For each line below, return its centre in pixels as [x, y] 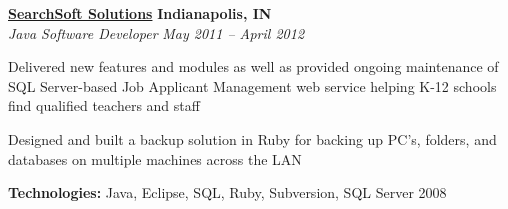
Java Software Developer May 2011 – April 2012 [156, 32]
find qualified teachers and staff [104, 105]
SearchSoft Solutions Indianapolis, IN [140, 13]
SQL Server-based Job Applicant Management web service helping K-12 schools [252, 85]
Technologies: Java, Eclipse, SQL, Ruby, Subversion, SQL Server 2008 [227, 192]
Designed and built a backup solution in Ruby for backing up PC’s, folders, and [252, 138]
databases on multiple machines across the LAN [155, 158]
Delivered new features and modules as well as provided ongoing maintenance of [253, 66]
